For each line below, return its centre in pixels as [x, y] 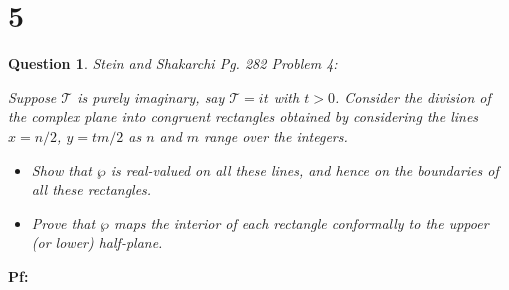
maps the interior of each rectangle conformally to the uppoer [301, 222]
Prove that [63, 222]
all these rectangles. [91, 189]
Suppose [32, 96]
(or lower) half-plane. [97, 242]
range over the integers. [276, 135]
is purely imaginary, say [151, 96]
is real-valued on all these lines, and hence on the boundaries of [304, 169]
